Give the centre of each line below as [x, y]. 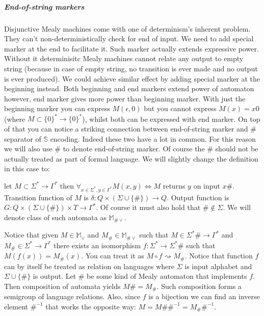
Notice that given [31, 235]
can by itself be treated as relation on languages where [89, 266]
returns [174, 185]
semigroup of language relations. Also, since [72, 296]
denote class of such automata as [55, 217]
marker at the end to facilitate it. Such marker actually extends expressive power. [131, 48]
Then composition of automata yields [62, 286]
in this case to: [27, 168]
